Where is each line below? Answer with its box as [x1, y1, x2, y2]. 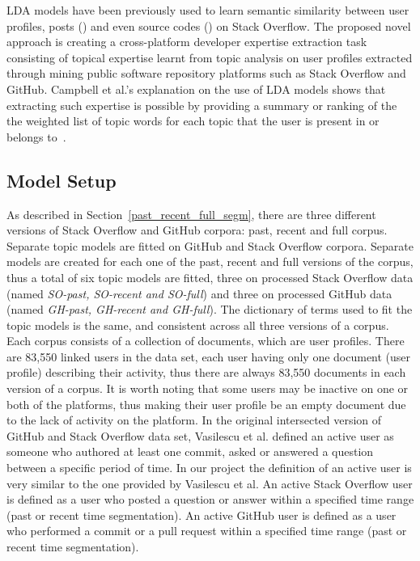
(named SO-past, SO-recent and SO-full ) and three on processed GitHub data [6, 285, 392, 302]
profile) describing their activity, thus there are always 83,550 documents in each [6, 364, 406, 381]
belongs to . [6, 128, 66, 145]
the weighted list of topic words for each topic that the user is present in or [6, 112, 380, 129]
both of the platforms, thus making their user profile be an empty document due [6, 395, 406, 412]
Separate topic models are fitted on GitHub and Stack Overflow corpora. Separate [6, 237, 414, 254]
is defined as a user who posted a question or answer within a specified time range [6, 491, 414, 508]
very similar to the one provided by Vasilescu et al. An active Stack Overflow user [6, 475, 413, 491]
